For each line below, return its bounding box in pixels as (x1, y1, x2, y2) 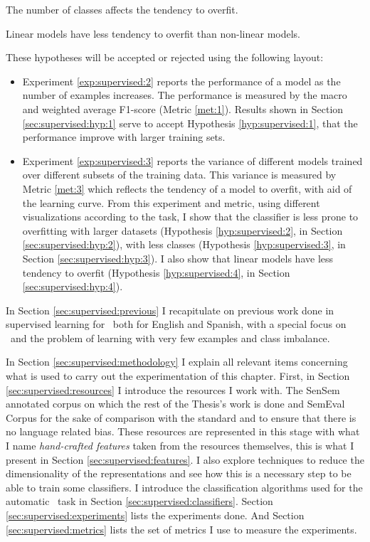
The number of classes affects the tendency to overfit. (6, 2, 238, 16)
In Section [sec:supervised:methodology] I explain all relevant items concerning (6, 354, 348, 369)
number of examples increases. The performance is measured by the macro (22, 87, 347, 102)
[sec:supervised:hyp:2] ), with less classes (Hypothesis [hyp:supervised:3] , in (22, 237, 346, 252)
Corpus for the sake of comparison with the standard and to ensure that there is (6, 410, 356, 425)
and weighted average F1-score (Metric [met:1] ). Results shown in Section (22, 101, 344, 116)
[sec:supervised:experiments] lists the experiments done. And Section (6, 508, 305, 522)
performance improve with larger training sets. (22, 129, 226, 144)
